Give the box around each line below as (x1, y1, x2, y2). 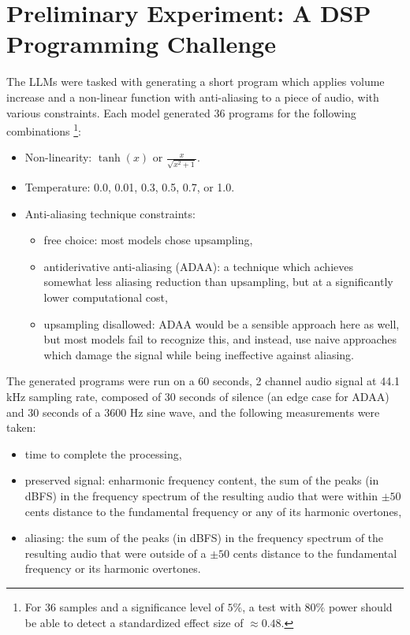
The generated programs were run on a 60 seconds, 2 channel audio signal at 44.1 (6, 373, 401, 389)
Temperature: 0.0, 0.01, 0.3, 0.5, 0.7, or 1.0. (24, 179, 235, 195)
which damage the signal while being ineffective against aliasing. (43, 346, 354, 362)
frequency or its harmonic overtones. (24, 560, 201, 577)
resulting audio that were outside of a (24, 544, 207, 561)
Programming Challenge (6, 28, 276, 60)
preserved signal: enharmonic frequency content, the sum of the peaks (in (24, 472, 379, 488)
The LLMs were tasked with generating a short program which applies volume (6, 73, 385, 90)
